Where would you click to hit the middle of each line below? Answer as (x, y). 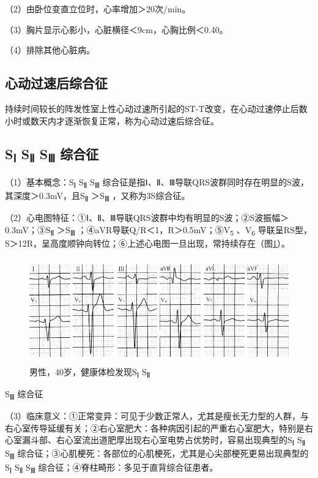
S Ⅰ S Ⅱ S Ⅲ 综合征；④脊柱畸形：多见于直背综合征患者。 (112, 468)
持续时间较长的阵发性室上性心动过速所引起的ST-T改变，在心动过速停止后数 (156, 108)
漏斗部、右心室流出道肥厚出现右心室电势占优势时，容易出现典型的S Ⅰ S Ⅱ (164, 441)
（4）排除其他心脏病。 (50, 50)
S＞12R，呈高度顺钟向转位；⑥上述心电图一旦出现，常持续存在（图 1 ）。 (148, 243)
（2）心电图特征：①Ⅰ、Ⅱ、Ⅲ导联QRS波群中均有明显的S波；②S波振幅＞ (147, 217)
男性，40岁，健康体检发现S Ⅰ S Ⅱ (90, 372)
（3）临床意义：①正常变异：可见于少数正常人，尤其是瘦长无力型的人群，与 (157, 416)
